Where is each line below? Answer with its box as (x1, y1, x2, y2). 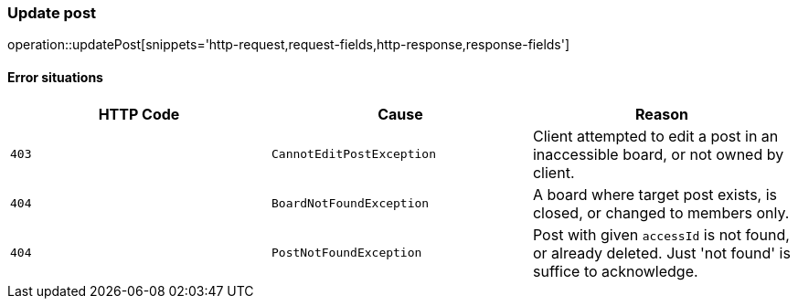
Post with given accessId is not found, (532, 225, 790, 244)
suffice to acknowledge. (532, 261, 698, 280)
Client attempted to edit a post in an (532, 126, 779, 145)
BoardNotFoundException (271, 196, 430, 211)
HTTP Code (98, 104, 180, 123)
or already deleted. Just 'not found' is (532, 243, 791, 262)
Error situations (7, 69, 103, 85)
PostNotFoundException (271, 246, 422, 260)
